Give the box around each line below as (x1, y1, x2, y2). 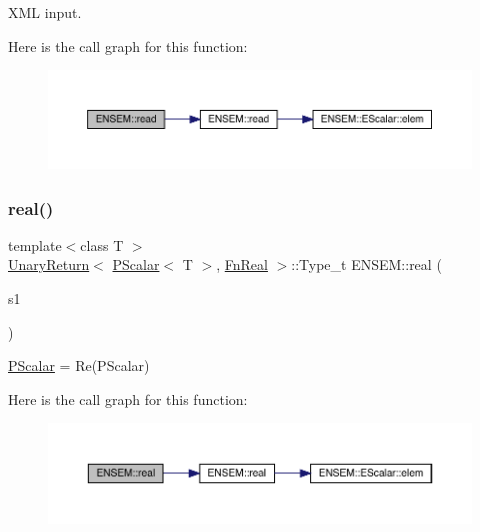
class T (80, 234, 124, 255)
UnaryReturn (8, 254, 90, 275)
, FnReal (216, 254, 268, 275)
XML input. (8, 2, 82, 22)
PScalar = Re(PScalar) (8, 355, 150, 376)
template (8, 234, 62, 255)
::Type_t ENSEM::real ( (291, 254, 442, 275)
